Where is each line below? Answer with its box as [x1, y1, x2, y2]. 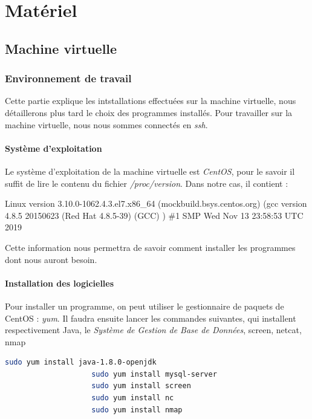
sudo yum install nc [91, 394, 174, 403]
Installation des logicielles [5, 276, 114, 289]
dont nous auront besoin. [5, 253, 97, 265]
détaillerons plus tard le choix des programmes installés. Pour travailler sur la [5, 106, 293, 119]
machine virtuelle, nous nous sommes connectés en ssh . [5, 118, 208, 131]
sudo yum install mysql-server [91, 369, 217, 378]
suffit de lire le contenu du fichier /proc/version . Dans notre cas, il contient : [5, 177, 288, 189]
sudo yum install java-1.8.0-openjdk [5, 358, 157, 367]
